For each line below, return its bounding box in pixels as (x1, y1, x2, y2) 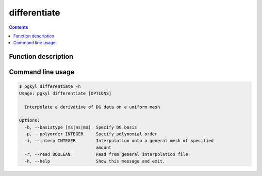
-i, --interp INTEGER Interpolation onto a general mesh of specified (24, 138, 214, 144)
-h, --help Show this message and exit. (24, 158, 165, 164)
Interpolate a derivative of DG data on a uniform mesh (24, 104, 160, 110)
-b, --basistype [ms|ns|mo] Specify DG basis (24, 124, 137, 130)
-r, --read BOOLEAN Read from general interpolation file (24, 152, 188, 157)
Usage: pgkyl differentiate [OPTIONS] (19, 90, 112, 96)
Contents (9, 24, 29, 30)
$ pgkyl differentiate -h (19, 84, 81, 89)
